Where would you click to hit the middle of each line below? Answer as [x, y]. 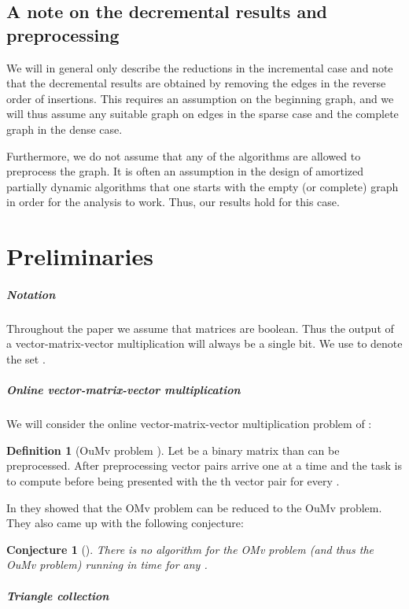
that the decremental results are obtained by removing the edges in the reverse [196, 83]
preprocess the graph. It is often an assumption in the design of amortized [185, 171]
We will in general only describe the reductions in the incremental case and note [200, 67]
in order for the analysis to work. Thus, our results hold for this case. [173, 202]
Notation [31, 294]
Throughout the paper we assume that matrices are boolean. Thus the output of [200, 328]
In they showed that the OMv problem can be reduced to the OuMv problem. [194, 507]
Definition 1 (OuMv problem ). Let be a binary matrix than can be [173, 450]
